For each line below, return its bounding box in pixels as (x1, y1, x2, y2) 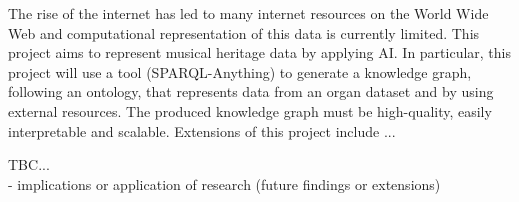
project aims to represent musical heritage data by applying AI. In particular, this (8, 42, 512, 63)
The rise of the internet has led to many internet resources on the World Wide (8, 3, 489, 23)
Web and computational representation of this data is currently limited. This (8, 22, 480, 43)
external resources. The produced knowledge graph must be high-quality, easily (8, 100, 492, 121)
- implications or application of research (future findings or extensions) (8, 173, 441, 194)
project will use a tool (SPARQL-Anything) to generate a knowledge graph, (8, 61, 472, 82)
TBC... (8, 154, 50, 175)
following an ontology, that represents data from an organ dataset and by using (8, 81, 494, 102)
